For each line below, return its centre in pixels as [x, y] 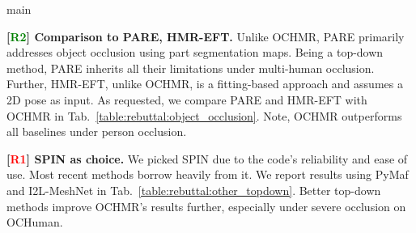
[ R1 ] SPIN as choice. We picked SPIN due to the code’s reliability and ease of [207, 158]
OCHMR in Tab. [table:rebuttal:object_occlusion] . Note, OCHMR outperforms [204, 115]
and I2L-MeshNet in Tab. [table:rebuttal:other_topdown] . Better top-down [194, 190]
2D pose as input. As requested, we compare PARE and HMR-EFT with [187, 99]
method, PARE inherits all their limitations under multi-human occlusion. [191, 68]
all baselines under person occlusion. [97, 131]
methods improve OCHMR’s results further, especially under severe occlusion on [206, 206]
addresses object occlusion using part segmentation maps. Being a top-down [195, 52]
